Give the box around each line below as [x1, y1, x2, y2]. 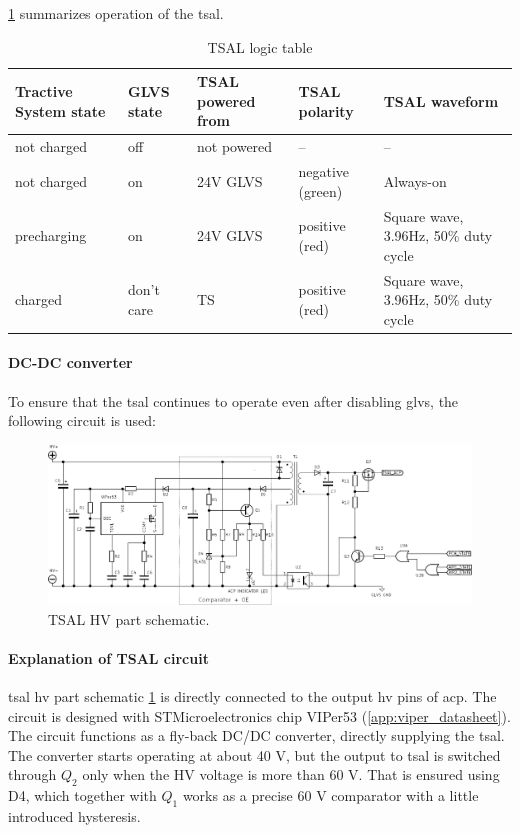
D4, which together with [8, 785, 157, 806]
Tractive [15, 80, 73, 101]
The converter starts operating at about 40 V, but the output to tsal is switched [8, 744, 501, 765]
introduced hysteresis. [8, 805, 141, 826]
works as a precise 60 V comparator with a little [182, 785, 479, 806]
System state [15, 100, 106, 121]
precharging [15, 225, 87, 246]
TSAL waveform [383, 90, 499, 111]
